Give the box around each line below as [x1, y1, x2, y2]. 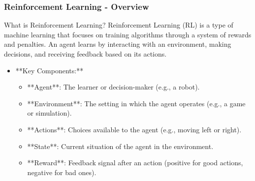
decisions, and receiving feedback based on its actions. [4, 49, 167, 59]
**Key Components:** [15, 65, 84, 75]
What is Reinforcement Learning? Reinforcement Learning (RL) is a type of [4, 20, 233, 30]
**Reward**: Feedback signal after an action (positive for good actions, [27, 157, 243, 168]
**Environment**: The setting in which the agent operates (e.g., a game [27, 98, 246, 108]
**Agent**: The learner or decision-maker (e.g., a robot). [27, 82, 200, 92]
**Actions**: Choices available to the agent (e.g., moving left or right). [27, 124, 242, 134]
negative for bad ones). [27, 167, 96, 177]
